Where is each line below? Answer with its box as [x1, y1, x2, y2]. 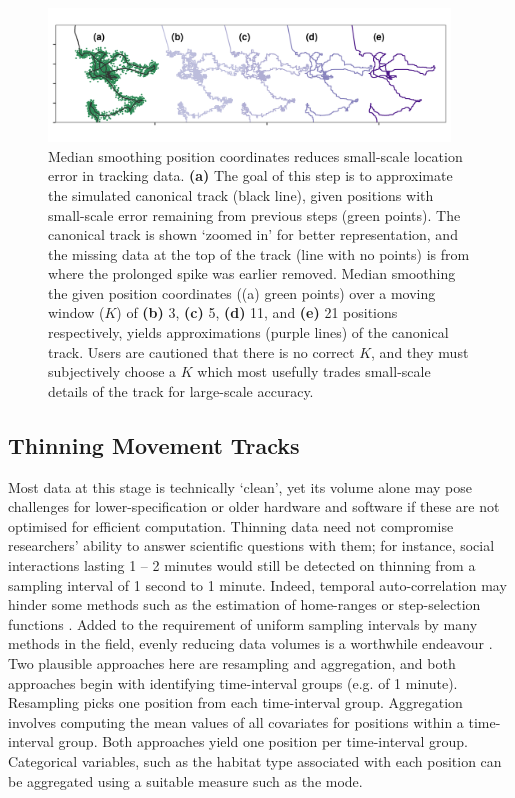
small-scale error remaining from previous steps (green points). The [48, 204, 461, 225]
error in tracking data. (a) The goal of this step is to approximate [48, 165, 453, 186]
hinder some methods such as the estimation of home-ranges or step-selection [8, 594, 481, 615]
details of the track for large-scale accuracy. [48, 380, 314, 401]
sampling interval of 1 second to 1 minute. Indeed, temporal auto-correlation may [8, 574, 507, 595]
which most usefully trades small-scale [197, 361, 431, 382]
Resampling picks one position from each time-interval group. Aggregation [8, 692, 463, 713]
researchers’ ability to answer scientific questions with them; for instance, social [8, 535, 495, 556]
